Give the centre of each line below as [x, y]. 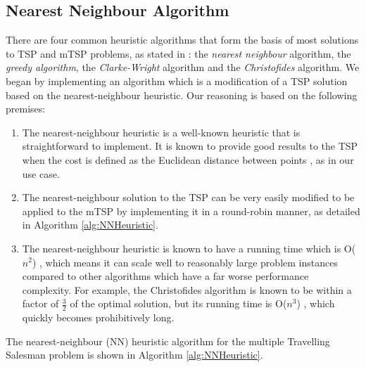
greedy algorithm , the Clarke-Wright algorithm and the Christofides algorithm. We [183, 67]
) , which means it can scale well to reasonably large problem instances [185, 262]
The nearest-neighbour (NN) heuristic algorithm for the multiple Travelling [168, 341]
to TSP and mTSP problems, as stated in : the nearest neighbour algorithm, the [178, 53]
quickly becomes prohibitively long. [98, 317]
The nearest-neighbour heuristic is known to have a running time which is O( [189, 248]
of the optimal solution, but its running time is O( [178, 303]
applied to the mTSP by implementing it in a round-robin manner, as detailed [191, 211]
